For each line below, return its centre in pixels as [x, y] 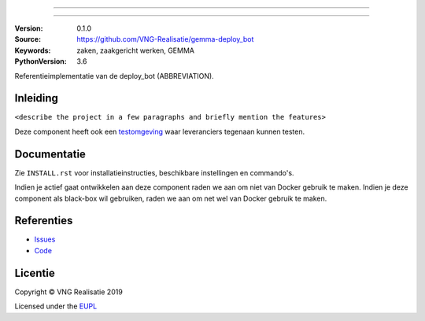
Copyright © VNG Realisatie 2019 [69, 292]
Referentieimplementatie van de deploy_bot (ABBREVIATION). [114, 76]
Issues [45, 239]
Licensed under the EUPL [56, 306]
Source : [28, 39]
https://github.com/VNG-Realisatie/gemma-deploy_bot [165, 39]
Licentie [35, 273]
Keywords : [33, 50]
